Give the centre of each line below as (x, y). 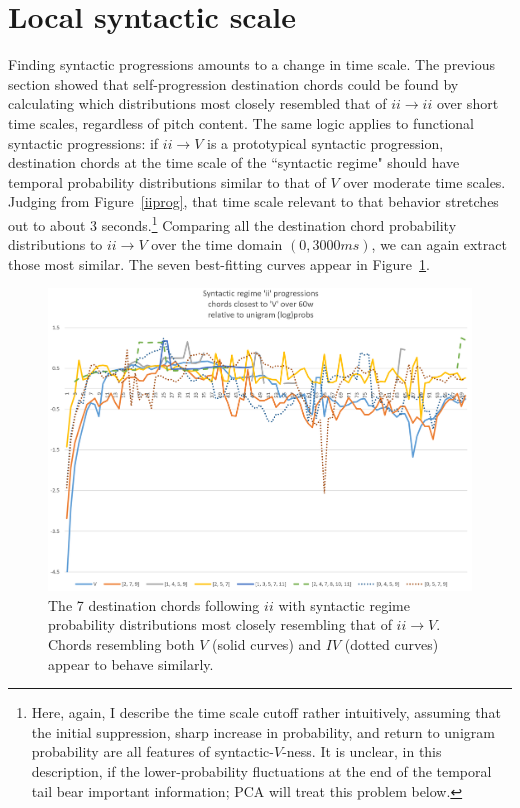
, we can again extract (439, 244)
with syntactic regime (344, 604)
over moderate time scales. (424, 181)
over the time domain (217, 244)
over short (467, 103)
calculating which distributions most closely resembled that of (197, 103)
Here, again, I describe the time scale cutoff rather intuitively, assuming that (266, 712)
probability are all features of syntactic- (152, 751)
